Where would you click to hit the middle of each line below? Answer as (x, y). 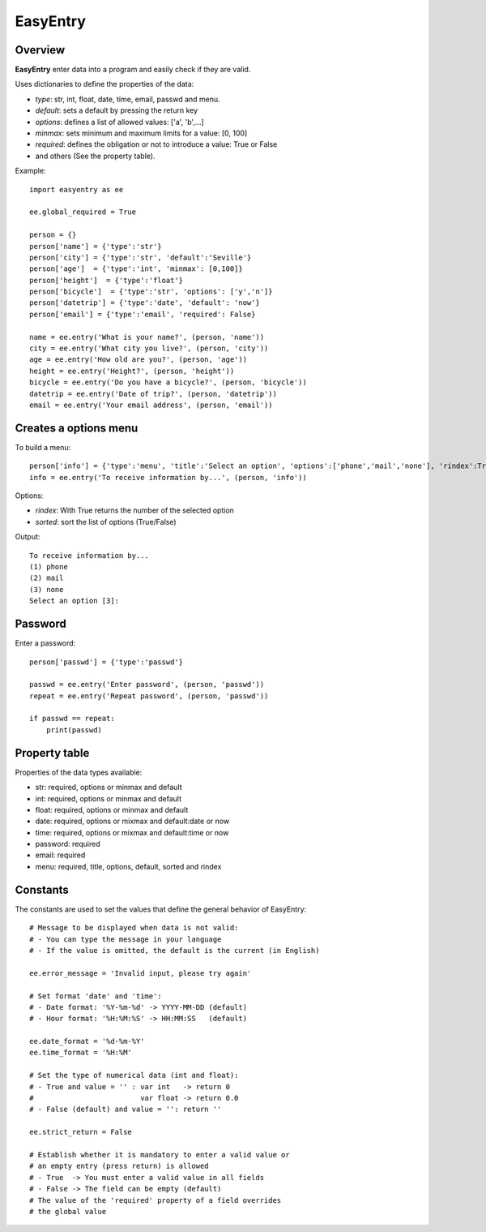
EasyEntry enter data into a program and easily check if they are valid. (133, 70)
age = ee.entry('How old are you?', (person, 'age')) (138, 360)
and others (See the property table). (95, 156)
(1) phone (49, 567)
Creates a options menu (77, 428)
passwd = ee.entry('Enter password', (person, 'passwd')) (147, 685)
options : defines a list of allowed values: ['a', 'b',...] (119, 122)
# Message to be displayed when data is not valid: (134, 928)
